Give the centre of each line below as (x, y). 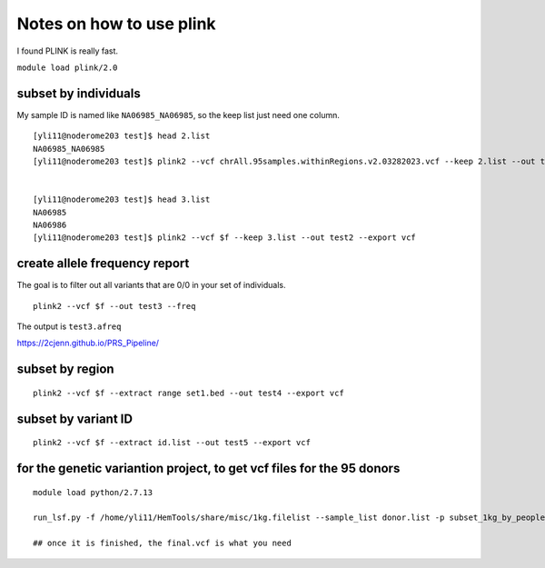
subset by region (65, 369)
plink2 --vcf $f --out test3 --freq (114, 306)
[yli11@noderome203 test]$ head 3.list (122, 199)
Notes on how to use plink (117, 24)
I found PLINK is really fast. (67, 51)
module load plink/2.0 (67, 67)
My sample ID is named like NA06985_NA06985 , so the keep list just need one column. (178, 115)
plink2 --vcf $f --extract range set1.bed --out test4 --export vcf (188, 393)
